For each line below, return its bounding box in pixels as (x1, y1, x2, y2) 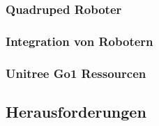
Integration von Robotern (6, 32, 153, 49)
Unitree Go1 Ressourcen (6, 64, 146, 81)
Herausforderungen (6, 100, 146, 122)
